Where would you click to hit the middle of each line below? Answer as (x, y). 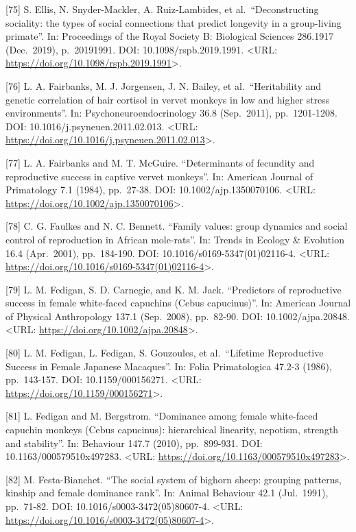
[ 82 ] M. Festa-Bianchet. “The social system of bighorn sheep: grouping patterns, (174, 479)
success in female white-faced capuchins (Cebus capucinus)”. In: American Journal (178, 303)
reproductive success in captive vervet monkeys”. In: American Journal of (159, 176)
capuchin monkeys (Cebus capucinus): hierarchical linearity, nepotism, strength (172, 430)
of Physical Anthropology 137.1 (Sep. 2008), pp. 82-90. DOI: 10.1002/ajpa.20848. (178, 316)
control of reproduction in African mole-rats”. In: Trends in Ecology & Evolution (175, 239)
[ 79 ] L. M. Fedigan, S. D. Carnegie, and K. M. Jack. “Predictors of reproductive (174, 289)
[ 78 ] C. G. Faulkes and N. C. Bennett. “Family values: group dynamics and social (177, 226)
